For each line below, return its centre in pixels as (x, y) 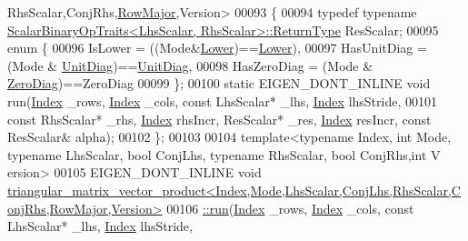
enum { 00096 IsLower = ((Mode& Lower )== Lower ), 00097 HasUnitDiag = (217, 48)
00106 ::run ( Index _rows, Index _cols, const (290, 208)
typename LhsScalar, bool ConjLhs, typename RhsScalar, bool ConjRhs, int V (224, 154)
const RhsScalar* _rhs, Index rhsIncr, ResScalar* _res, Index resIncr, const (219, 119)
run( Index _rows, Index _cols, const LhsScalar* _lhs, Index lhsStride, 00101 (222, 100)
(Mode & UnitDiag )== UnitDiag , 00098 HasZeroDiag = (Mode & (190, 65)
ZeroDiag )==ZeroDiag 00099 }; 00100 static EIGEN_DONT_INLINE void (219, 83)
